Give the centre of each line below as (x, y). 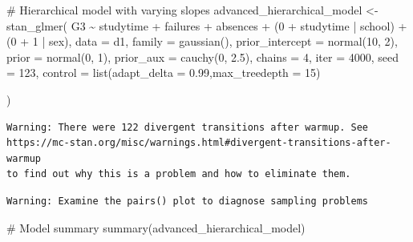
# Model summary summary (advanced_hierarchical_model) (156, 227)
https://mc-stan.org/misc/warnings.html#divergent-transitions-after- (199, 143)
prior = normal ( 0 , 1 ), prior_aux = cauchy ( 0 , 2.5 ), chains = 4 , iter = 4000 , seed (203, 56)
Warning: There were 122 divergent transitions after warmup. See (188, 127)
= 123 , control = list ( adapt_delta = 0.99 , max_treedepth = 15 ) (164, 73)
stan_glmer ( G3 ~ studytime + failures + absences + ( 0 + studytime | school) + (207, 25)
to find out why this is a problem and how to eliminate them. (179, 174)
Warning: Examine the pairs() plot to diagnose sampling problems (188, 201)
